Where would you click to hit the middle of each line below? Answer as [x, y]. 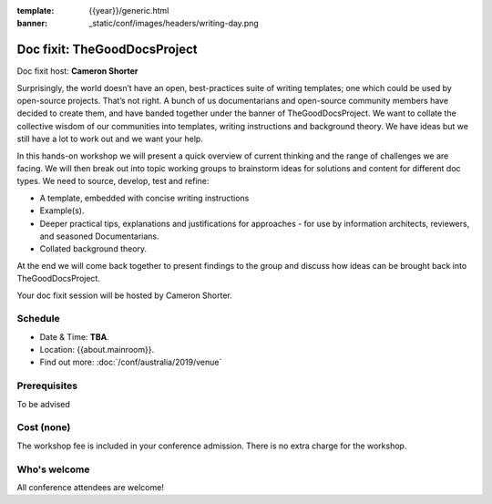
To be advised [43, 404]
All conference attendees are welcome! [90, 487]
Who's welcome [53, 469]
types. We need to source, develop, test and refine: [113, 181]
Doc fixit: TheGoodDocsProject [107, 50]
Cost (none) [44, 427]
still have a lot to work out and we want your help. [110, 139]
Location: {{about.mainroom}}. [97, 350]
